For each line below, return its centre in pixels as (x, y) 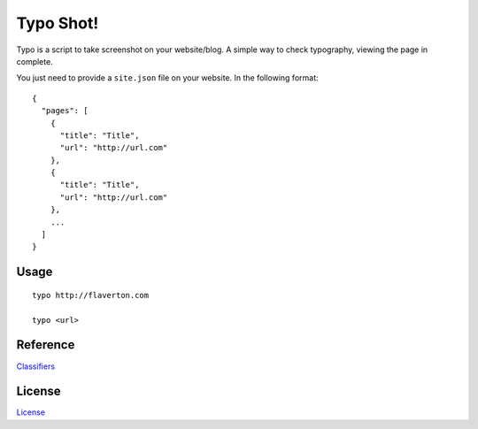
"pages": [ (65, 111)
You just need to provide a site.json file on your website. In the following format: (167, 78)
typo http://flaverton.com (91, 295)
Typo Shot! (58, 23)
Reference (46, 345)
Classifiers (36, 366)
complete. (35, 61)
